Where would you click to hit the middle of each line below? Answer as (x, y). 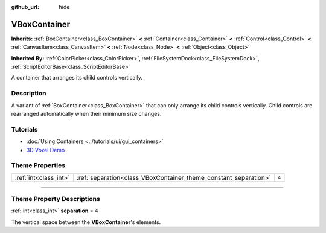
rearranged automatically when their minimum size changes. (86, 114)
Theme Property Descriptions (56, 199)
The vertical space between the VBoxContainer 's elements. (86, 222)
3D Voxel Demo (46, 150)
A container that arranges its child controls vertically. (77, 78)
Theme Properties (38, 165)
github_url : (25, 7)
